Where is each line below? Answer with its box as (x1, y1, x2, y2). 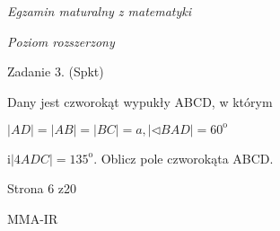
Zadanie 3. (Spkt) (7, 62, 104, 81)
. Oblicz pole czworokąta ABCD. (93, 148, 274, 167)
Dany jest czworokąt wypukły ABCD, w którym (7, 92, 273, 111)
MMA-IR (7, 209, 58, 228)
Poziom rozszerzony (7, 31, 115, 50)
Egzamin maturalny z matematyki (7, 2, 192, 20)
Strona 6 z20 (7, 179, 77, 198)
